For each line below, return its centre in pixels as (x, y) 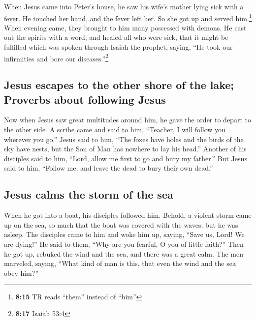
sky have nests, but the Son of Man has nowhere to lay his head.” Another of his (125, 149)
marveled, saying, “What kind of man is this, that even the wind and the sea (120, 263)
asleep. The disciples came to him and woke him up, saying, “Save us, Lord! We (124, 234)
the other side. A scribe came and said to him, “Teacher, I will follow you (115, 130)
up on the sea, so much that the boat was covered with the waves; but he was (121, 224)
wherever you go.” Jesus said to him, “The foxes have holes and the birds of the (124, 139)
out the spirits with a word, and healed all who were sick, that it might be (116, 37)
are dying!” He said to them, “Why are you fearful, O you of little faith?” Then (124, 244)
